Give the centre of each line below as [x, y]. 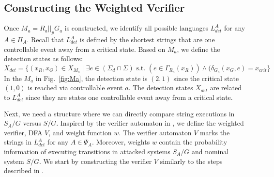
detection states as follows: [43, 58]
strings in [18, 142]
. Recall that [45, 39]
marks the [215, 132]
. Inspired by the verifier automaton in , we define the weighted [150, 123]
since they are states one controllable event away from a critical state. [129, 97]
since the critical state [206, 78]
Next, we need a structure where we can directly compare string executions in [119, 113]
